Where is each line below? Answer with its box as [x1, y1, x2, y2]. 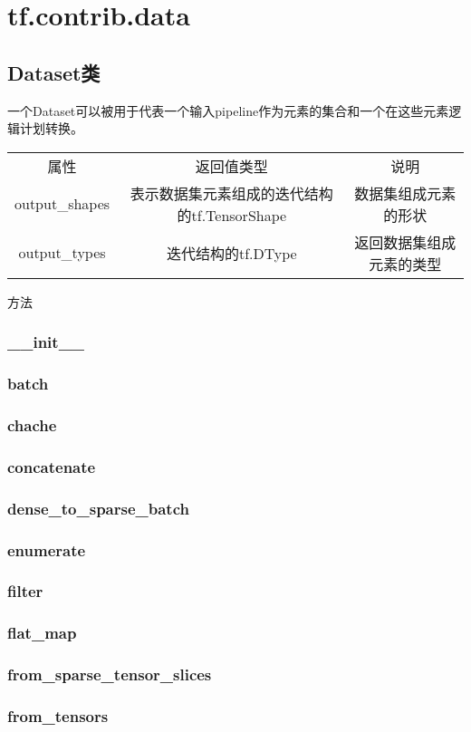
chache [7, 413, 57, 436]
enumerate [7, 538, 86, 561]
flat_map [7, 621, 77, 644]
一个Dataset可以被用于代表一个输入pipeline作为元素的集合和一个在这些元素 [7, 101, 449, 120]
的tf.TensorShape [177, 204, 287, 226]
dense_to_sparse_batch [7, 496, 189, 519]
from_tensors [7, 704, 109, 727]
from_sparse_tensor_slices [7, 663, 212, 686]
